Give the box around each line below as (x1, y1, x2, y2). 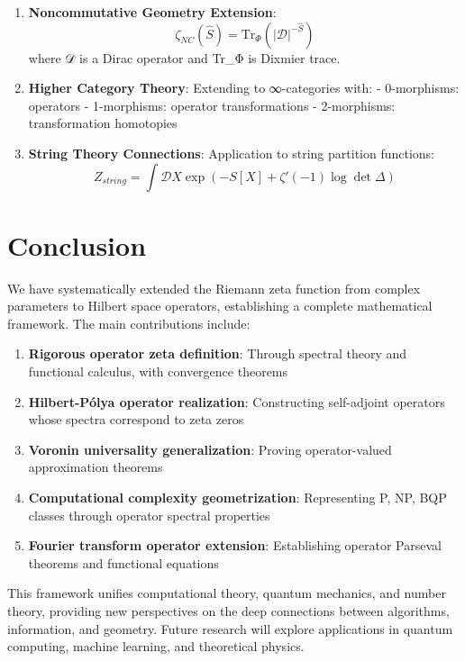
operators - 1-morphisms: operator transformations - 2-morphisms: (28, 95, 396, 114)
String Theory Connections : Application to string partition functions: (28, 143, 435, 162)
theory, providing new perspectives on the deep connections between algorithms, (7, 602, 450, 620)
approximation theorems (28, 457, 163, 476)
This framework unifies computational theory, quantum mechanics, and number (7, 584, 446, 602)
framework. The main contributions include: (7, 313, 251, 332)
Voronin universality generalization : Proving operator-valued (28, 439, 392, 458)
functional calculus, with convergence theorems (28, 362, 288, 381)
